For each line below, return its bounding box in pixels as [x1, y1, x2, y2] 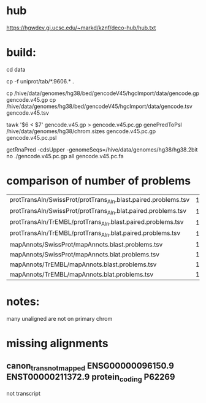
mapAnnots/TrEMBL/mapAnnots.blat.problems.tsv [9, 270, 154, 278]
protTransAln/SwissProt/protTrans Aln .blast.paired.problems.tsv [9, 195, 190, 205]
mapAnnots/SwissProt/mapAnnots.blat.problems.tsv [9, 250, 160, 258]
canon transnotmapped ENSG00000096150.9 [6, 361, 175, 373]
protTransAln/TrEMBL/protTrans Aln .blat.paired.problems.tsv [9, 229, 181, 239]
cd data [6, 66, 26, 73]
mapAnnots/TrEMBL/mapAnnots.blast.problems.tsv [9, 260, 157, 269]
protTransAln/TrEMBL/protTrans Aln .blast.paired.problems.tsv [9, 218, 184, 228]
